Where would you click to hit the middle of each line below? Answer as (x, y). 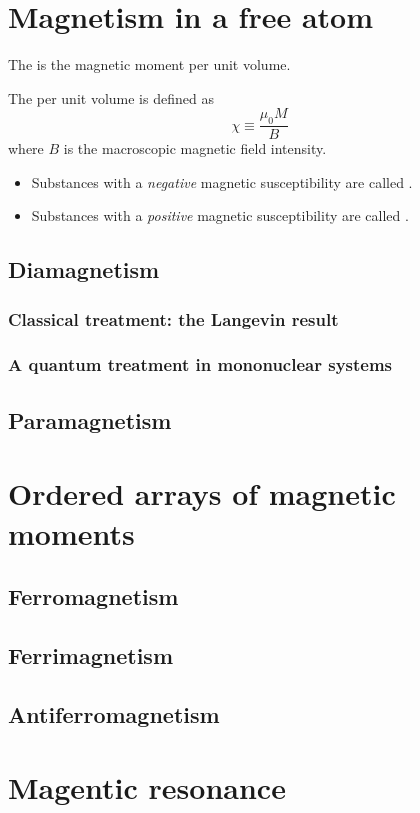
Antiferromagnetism (114, 713)
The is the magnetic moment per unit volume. (149, 64)
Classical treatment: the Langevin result (173, 318)
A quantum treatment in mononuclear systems (200, 364)
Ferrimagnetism (91, 654)
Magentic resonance (147, 787)
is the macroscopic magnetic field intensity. (195, 148)
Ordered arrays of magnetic (202, 493)
